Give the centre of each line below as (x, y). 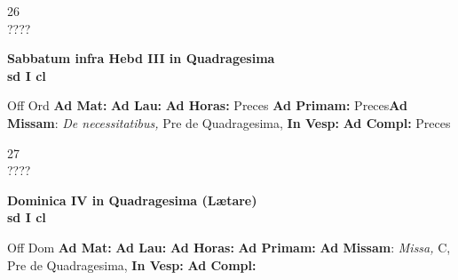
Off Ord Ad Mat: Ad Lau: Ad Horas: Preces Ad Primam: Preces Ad (207, 105)
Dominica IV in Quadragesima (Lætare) (132, 200)
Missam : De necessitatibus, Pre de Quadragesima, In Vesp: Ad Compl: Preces (229, 122)
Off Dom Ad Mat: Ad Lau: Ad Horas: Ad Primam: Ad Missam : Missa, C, (229, 247)
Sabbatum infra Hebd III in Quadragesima (141, 58)
